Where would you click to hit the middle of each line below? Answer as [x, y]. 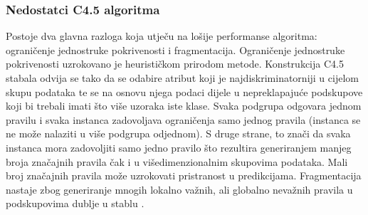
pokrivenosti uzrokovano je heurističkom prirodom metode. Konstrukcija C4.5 [175, 64]
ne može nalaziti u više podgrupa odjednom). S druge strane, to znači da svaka [178, 133]
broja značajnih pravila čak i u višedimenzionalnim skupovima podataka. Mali [177, 161]
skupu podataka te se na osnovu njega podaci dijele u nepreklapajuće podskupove [184, 91]
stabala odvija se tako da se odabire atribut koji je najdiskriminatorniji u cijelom [182, 78]
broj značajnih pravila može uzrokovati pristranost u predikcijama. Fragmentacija [184, 175]
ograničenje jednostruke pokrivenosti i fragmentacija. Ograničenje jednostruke [175, 49]
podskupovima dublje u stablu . [75, 203]
